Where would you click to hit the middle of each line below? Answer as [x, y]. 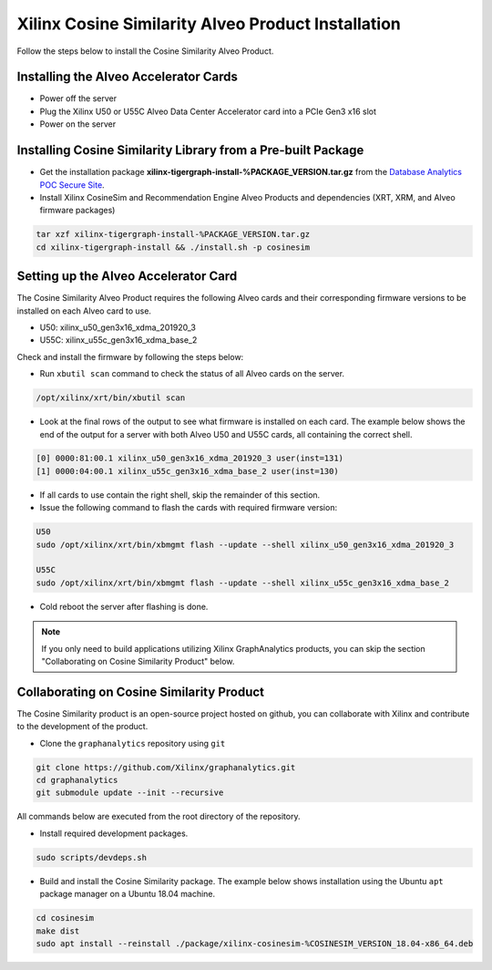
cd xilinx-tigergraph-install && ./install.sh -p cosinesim [173, 247]
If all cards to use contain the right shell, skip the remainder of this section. [180, 495]
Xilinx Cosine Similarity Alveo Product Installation [209, 24]
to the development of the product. [82, 727]
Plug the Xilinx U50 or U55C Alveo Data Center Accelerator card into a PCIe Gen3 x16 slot [208, 111]
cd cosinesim [65, 918]
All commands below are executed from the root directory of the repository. [159, 817]
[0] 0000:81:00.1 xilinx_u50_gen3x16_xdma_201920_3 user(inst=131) [190, 459]
